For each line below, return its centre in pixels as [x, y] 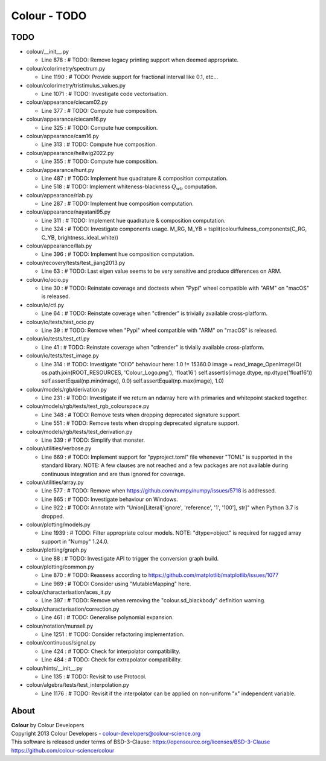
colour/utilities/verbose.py [59, 448]
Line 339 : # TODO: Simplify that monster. [93, 440]
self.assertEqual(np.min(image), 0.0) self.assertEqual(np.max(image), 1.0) [133, 381]
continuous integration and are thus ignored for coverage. [113, 474]
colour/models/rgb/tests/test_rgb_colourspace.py [88, 406]
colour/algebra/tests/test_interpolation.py [78, 685]
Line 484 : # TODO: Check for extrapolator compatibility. [112, 660]
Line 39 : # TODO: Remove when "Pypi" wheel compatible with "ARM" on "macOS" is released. [159, 330]
